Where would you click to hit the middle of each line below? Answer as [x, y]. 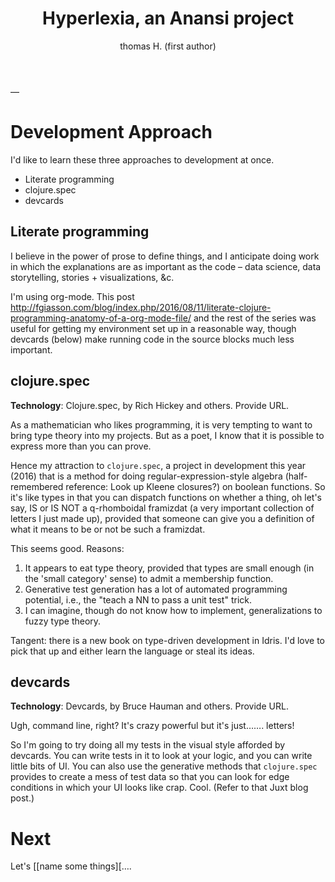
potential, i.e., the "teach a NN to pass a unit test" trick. [138, 599]
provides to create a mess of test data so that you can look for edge [150, 777]
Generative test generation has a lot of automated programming [156, 589]
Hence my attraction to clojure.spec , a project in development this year [158, 465]
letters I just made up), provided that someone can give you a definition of [162, 518]
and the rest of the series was [255, 318]
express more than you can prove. [81, 446]
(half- [296, 476]
